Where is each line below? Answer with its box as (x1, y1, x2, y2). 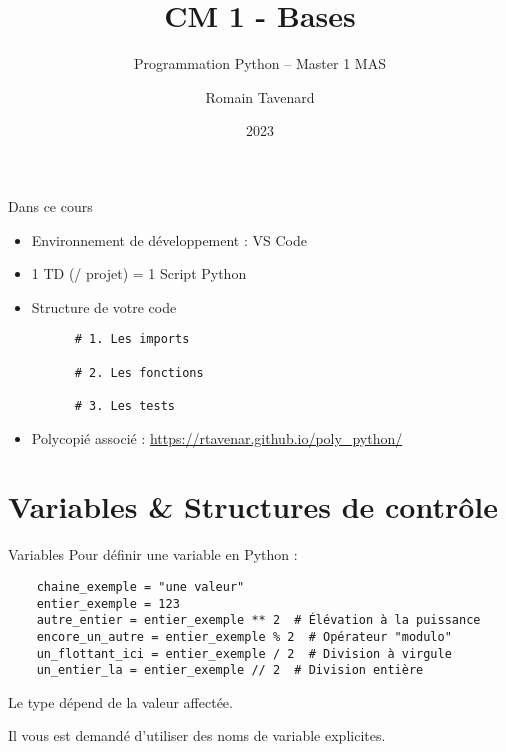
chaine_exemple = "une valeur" (36, 579, 245, 594)
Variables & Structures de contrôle (8, 486, 499, 527)
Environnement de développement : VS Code (31, 229, 307, 250)
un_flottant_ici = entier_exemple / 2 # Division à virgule (36, 646, 452, 661)
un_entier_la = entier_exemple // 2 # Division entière (36, 663, 424, 678)
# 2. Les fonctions (74, 365, 204, 380)
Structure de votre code (31, 296, 177, 317)
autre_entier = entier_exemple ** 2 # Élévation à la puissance (36, 613, 481, 628)
